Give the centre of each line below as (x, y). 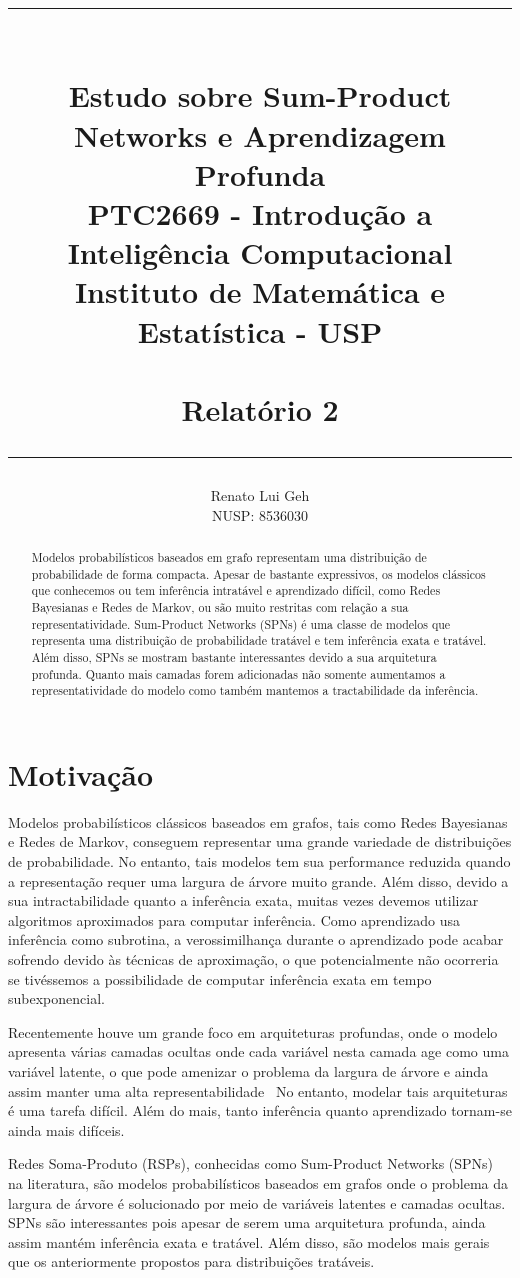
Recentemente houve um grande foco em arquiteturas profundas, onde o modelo (253, 1031)
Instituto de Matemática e (260, 291)
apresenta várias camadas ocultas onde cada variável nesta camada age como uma (258, 1051)
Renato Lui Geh (260, 495)
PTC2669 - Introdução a (260, 212)
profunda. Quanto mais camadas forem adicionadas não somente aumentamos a (238, 673)
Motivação (81, 773)
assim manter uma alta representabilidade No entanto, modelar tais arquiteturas (258, 1090)
